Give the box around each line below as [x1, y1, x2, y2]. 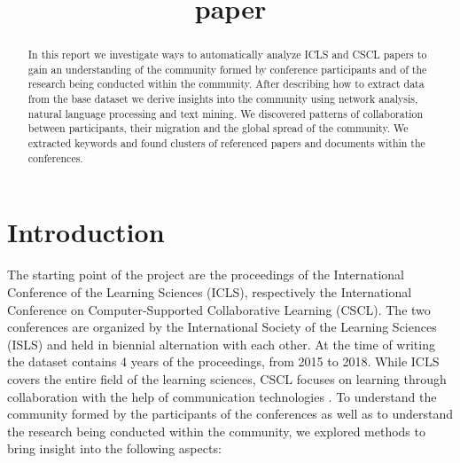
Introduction [7, 214, 165, 250]
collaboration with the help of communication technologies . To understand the [7, 387, 437, 405]
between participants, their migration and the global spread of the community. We [27, 121, 409, 136]
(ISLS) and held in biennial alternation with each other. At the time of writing [7, 334, 435, 353]
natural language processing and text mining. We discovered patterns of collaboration [27, 106, 424, 121]
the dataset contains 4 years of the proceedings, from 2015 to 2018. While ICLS [7, 352, 440, 371]
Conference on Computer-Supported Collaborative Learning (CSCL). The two [7, 300, 431, 318]
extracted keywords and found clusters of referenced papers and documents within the [27, 136, 425, 151]
